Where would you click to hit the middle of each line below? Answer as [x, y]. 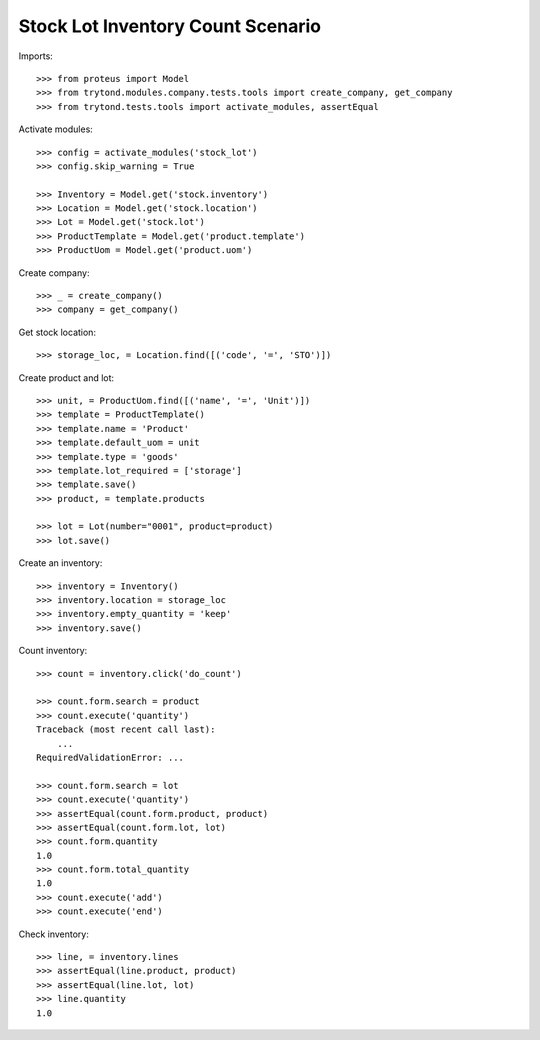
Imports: [36, 56]
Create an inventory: [60, 563]
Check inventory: [53, 934]
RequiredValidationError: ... [110, 757]
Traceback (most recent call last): [126, 729]
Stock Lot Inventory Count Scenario [170, 26]
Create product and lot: [66, 377]
